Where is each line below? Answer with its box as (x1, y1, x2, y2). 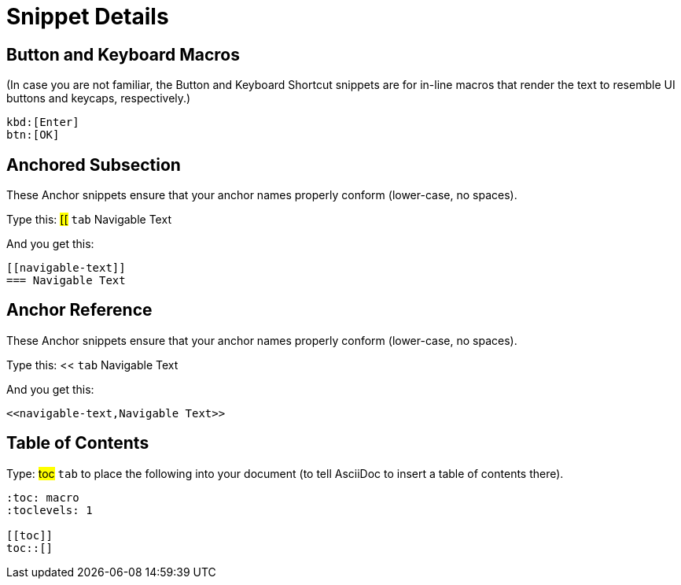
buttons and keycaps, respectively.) (6, 91, 191, 106)
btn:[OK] (6, 128, 60, 142)
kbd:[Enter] (6, 116, 79, 129)
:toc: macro (6, 491, 79, 504)
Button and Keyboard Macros (6, 44, 240, 65)
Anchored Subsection (6, 154, 181, 175)
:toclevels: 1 (6, 503, 93, 517)
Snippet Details (6, 3, 169, 30)
